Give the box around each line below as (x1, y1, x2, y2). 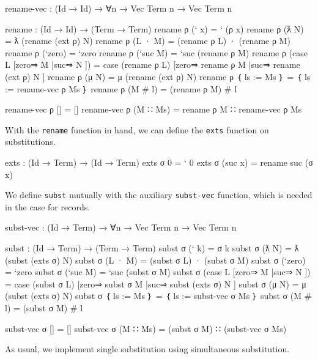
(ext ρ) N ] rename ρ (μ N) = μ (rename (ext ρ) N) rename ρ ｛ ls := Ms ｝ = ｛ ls (5, 70, 311, 83)
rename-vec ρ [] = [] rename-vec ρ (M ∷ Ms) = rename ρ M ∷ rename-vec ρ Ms (5, 103, 302, 116)
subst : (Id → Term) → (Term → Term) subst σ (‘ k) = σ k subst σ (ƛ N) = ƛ (5, 242, 299, 254)
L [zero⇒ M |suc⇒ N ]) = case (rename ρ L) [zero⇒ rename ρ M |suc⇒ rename (5, 58, 300, 71)
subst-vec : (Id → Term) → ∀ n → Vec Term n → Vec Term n (5, 221, 237, 234)
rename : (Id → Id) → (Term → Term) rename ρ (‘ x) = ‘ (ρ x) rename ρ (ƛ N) (5, 22, 304, 35)
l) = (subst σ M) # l (5, 302, 83, 314)
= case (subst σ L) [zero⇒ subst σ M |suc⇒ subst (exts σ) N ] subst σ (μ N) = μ (5, 277, 306, 290)
